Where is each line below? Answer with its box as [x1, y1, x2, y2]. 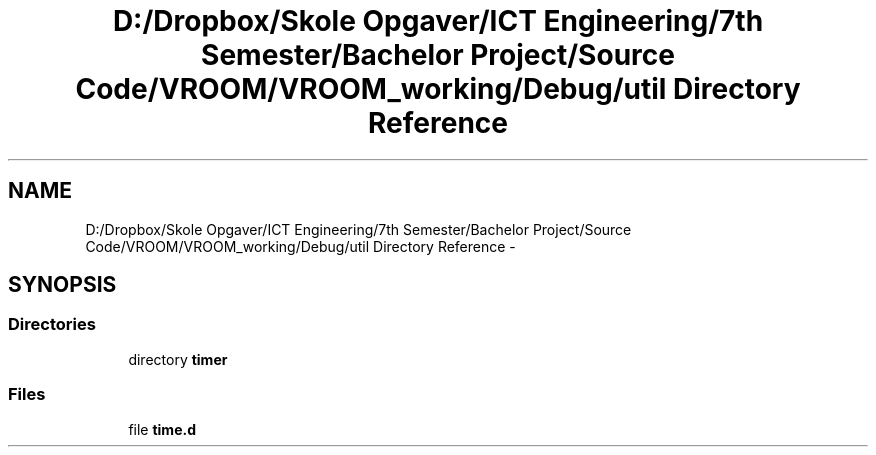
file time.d [128, 420, 196, 438]
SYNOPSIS [8, 272, 117, 298]
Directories [8, 314, 96, 335]
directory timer [128, 350, 228, 368]
